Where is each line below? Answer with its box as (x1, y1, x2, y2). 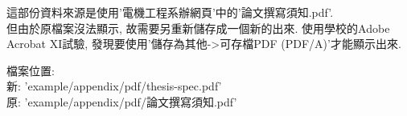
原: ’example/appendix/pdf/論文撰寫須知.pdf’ (6, 93, 237, 110)
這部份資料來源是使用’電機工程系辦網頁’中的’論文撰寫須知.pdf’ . (6, 4, 334, 20)
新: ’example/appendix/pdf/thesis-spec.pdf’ (6, 78, 222, 94)
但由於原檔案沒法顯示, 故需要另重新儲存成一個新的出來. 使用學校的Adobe (6, 19, 390, 36)
